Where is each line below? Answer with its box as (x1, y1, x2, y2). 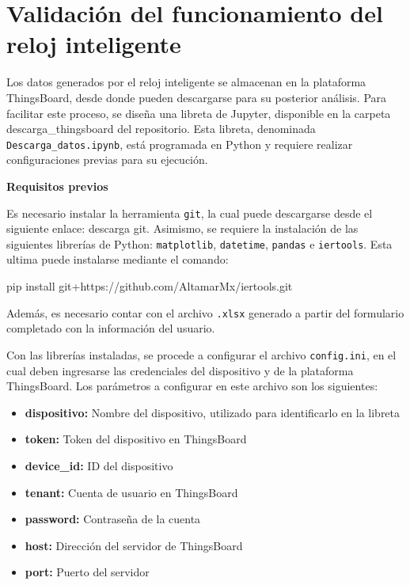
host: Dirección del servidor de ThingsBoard (25, 537, 243, 553)
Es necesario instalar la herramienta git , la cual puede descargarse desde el (6, 204, 373, 221)
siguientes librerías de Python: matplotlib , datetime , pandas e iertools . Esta (6, 235, 393, 252)
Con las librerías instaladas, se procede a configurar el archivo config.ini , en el (6, 346, 397, 363)
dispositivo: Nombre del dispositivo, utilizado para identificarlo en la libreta (25, 404, 401, 420)
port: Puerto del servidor (25, 564, 150, 580)
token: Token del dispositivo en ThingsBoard (25, 431, 247, 447)
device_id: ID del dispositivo (25, 457, 173, 473)
